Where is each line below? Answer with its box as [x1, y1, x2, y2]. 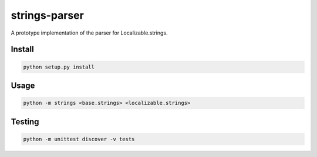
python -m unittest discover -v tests [23, 135, 135, 142]
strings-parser [11, 9, 85, 22]
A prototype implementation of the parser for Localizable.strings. [11, 29, 168, 36]
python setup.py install [23, 63, 95, 70]
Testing [11, 117, 39, 127]
